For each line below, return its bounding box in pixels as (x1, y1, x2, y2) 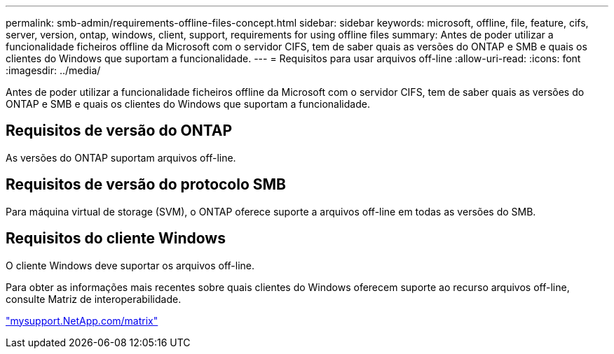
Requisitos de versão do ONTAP (6, 122, 233, 140)
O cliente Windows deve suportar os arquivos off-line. (6, 259, 255, 271)
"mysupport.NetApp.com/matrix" (6, 314, 158, 327)
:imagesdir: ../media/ (6, 64, 101, 76)
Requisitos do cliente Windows (6, 229, 226, 248)
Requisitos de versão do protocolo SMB (6, 176, 286, 194)
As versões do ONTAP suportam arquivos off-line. (6, 151, 236, 164)
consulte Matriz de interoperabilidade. (6, 292, 182, 305)
